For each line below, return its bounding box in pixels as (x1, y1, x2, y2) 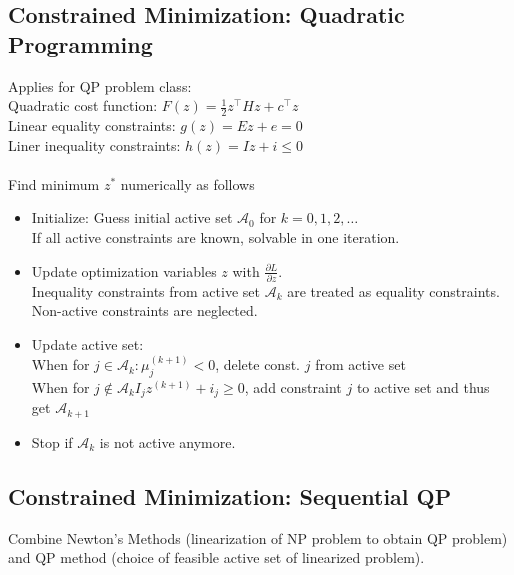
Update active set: (31, 334, 144, 355)
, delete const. (215, 354, 301, 375)
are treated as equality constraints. (287, 280, 500, 301)
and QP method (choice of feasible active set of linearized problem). (8, 547, 425, 568)
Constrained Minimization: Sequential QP (8, 480, 452, 511)
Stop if (31, 431, 73, 452)
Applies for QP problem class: (8, 75, 192, 96)
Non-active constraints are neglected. (31, 300, 258, 321)
